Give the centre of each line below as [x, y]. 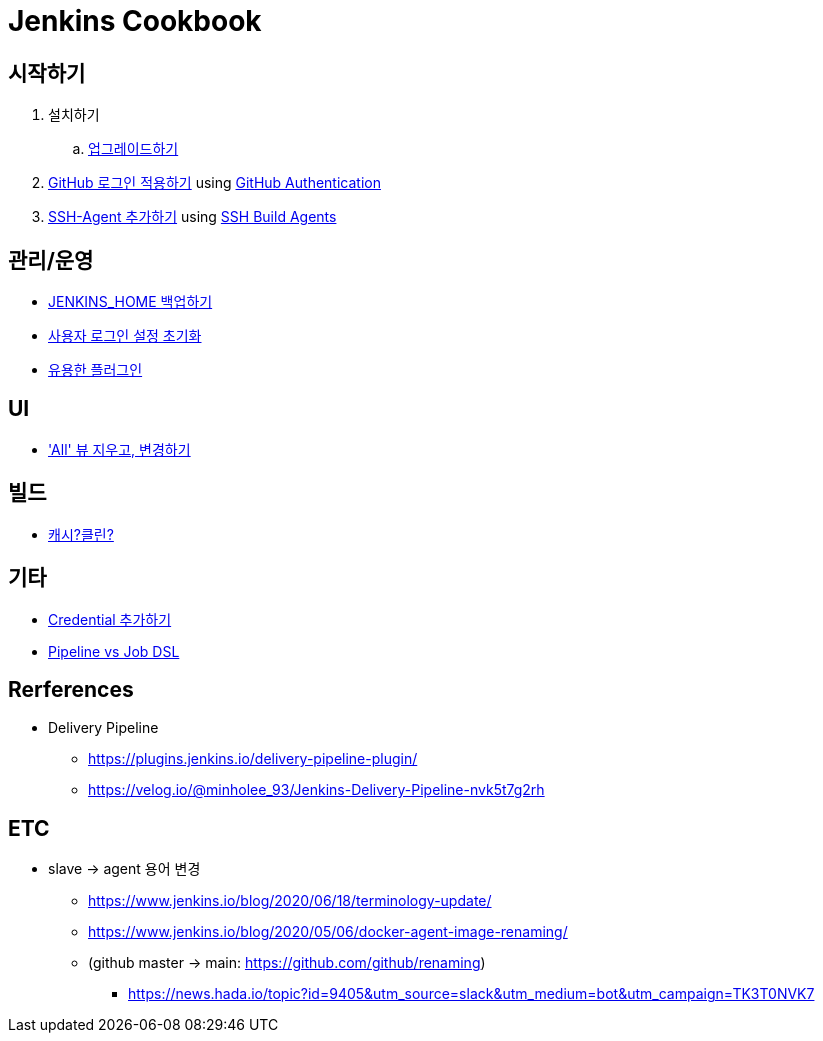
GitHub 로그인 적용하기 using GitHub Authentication [214, 183]
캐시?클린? [81, 534]
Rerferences [71, 689]
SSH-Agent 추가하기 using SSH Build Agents [192, 217]
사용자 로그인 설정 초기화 [125, 336]
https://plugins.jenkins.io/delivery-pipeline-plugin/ [253, 759]
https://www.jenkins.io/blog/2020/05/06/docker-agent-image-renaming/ [328, 932]
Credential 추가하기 [110, 619]
